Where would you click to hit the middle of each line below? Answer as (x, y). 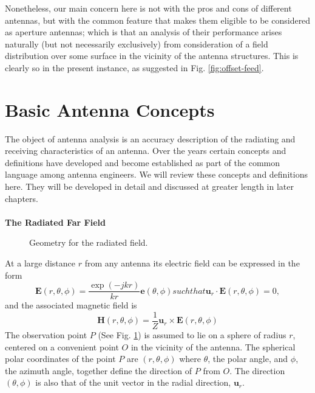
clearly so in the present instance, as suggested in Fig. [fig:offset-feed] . (134, 67)
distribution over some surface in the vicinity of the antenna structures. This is (152, 56)
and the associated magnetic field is (71, 305)
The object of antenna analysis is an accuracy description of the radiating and (150, 138)
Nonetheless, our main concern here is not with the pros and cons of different (148, 8)
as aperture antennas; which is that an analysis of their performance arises (144, 32)
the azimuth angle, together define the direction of (99, 370)
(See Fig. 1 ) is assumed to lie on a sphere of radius (192, 334)
